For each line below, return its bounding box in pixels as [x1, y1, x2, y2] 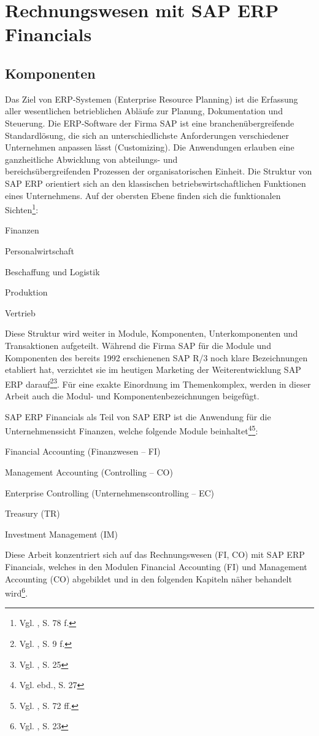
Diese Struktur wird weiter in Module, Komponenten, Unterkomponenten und [5, 327, 298, 340]
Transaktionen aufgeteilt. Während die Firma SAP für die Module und [5, 339, 271, 351]
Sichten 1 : [5, 202, 39, 216]
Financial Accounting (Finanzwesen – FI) [5, 445, 161, 458]
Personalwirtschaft [5, 244, 74, 257]
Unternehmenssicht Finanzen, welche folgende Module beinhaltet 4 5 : [5, 423, 258, 437]
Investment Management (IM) [5, 527, 118, 540]
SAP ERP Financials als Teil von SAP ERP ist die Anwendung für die [5, 410, 271, 423]
